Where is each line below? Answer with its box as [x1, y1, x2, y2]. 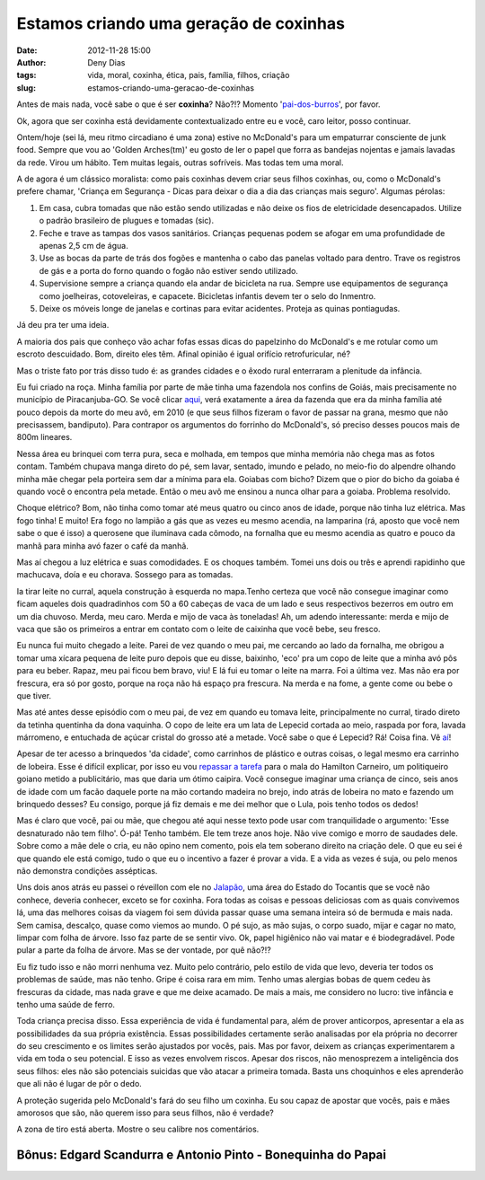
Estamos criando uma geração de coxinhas [16, 13, 346, 33]
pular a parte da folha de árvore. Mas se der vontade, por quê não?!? [16, 945, 271, 955]
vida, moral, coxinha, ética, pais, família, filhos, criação [87, 70, 290, 81]
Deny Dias [87, 57, 126, 67]
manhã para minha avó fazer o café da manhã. [16, 540, 189, 551]
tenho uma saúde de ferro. [16, 999, 116, 1009]
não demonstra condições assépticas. [16, 865, 158, 876]
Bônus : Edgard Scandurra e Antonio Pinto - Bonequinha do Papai [16, 1148, 386, 1163]
